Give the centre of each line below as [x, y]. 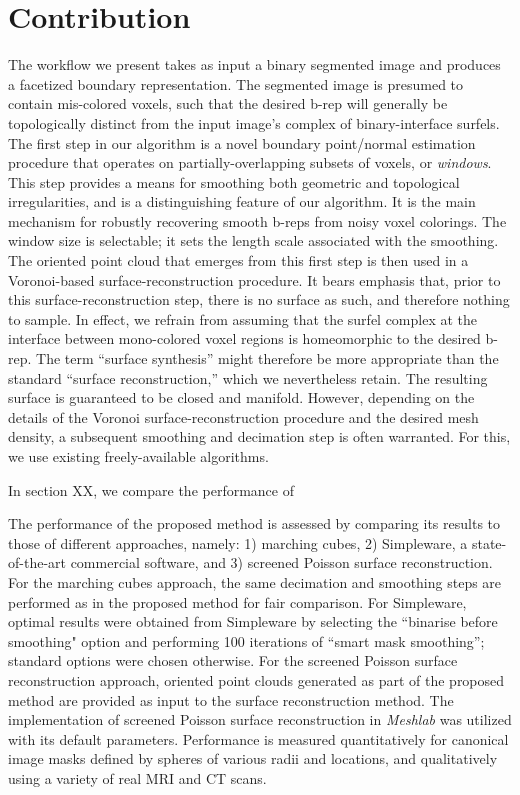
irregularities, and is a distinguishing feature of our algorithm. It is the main [242, 201]
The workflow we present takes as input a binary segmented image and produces [254, 64]
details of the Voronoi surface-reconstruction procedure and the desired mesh [243, 416]
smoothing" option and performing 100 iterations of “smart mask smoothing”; [246, 640]
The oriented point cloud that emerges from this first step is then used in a [238, 260]
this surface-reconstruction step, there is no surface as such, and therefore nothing [259, 299]
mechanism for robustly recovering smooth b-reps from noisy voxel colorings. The [257, 220]
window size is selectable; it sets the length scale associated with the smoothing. [253, 240]
